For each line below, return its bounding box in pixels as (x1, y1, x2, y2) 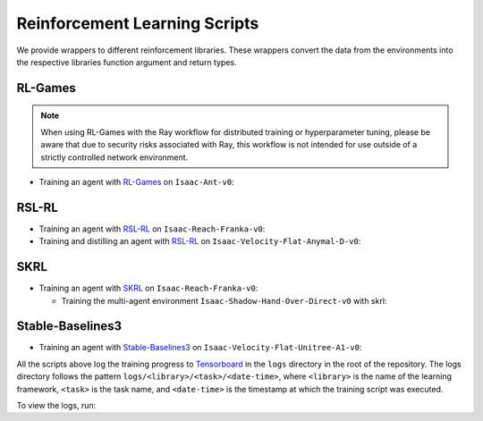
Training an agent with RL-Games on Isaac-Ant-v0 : (38, 176, 234, 187)
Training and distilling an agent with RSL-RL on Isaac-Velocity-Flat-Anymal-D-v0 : (38, 236, 361, 247)
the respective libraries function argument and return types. (16, 56, 237, 67)
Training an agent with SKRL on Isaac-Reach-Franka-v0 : (38, 282, 258, 294)
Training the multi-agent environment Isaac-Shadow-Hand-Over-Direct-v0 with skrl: (61, 295, 387, 306)
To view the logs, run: (16, 400, 97, 410)
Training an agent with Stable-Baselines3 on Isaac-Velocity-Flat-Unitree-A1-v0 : (38, 342, 362, 353)
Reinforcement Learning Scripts (16, 13, 259, 33)
